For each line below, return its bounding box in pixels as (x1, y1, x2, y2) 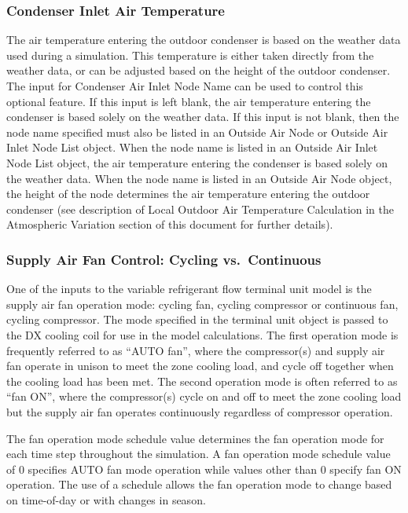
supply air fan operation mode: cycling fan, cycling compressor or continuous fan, (6, 295, 399, 312)
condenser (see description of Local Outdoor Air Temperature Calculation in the (6, 200, 395, 217)
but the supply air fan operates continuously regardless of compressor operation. (6, 403, 393, 420)
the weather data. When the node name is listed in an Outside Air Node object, (6, 170, 392, 186)
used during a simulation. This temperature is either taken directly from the (6, 46, 374, 63)
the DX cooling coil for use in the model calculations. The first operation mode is (6, 326, 399, 343)
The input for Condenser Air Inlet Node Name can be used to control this (6, 78, 363, 93)
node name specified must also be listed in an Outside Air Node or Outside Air (6, 123, 388, 140)
